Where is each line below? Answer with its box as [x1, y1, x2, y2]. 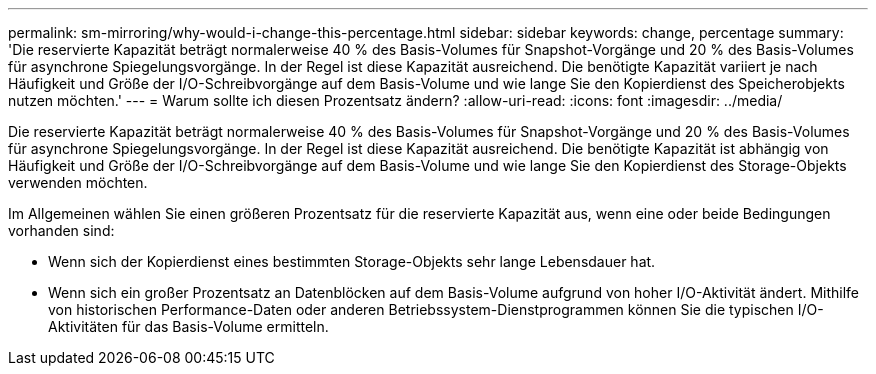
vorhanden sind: [8, 222, 115, 239]
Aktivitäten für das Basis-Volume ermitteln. [48, 318, 329, 335]
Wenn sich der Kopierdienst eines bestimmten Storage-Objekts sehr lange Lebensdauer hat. [48, 253, 656, 270]
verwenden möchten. [8, 174, 148, 191]
